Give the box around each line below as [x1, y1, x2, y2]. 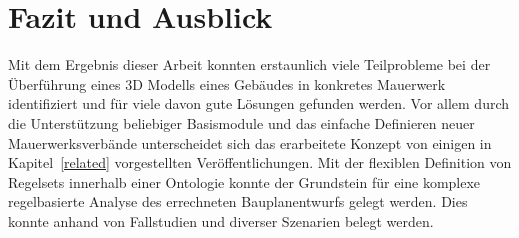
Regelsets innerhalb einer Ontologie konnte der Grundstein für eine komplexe [8, 171, 481, 192]
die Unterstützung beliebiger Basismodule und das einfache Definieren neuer [8, 112, 475, 133]
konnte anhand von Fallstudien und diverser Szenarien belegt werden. [8, 210, 434, 231]
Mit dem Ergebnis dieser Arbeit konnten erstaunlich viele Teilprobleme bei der [8, 54, 491, 75]
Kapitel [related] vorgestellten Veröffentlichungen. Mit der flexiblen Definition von [8, 152, 512, 173]
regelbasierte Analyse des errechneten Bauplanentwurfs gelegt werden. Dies [8, 191, 468, 212]
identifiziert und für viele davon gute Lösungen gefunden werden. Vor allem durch [8, 93, 510, 114]
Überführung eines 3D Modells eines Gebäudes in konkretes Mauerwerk [8, 73, 446, 94]
